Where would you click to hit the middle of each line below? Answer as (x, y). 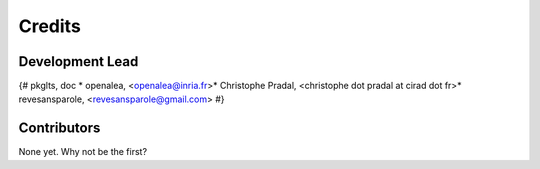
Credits (50, 26)
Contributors (59, 128)
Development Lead (78, 61)
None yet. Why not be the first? (83, 152)
